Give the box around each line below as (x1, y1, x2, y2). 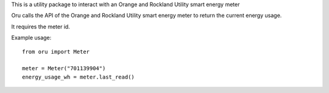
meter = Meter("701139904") (22, 65, 106, 72)
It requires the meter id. (11, 23, 70, 30)
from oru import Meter (22, 48, 90, 55)
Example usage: (11, 34, 52, 42)
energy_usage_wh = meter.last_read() (22, 73, 135, 80)
